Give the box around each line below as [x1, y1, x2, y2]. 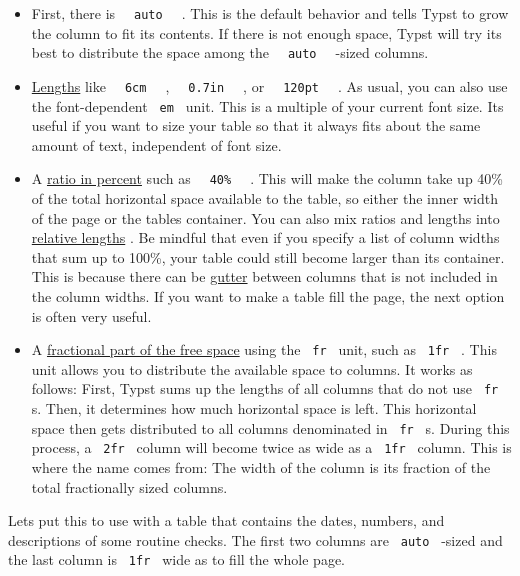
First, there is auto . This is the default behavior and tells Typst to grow [31, 3, 509, 23]
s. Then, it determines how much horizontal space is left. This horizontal [31, 398, 477, 419]
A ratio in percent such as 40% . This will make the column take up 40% [31, 168, 504, 189]
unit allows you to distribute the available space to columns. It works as [31, 358, 473, 379]
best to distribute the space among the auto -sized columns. [31, 42, 429, 63]
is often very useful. [31, 305, 152, 326]
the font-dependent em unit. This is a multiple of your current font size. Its [31, 95, 504, 116]
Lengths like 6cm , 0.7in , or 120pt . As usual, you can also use [31, 75, 508, 96]
